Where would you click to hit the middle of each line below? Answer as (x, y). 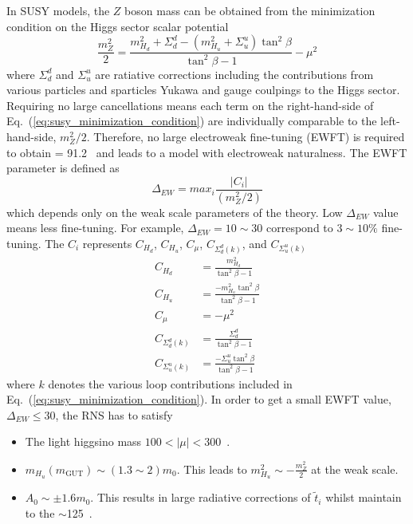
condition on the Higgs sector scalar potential (118, 26)
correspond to (300, 228)
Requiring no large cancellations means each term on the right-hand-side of (190, 105)
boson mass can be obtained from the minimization (250, 10)
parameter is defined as (63, 168)
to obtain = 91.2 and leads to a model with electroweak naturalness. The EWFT (207, 152)
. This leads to (212, 469)
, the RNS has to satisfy (114, 414)
